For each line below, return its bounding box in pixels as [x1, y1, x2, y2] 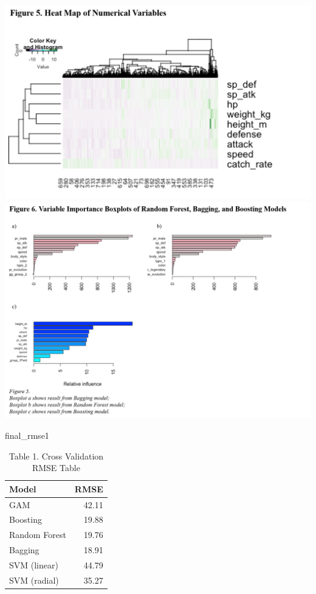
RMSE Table [32, 461, 80, 474]
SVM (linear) [9, 558, 58, 571]
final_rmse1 [5, 428, 49, 441]
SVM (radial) [9, 573, 59, 586]
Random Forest [9, 528, 66, 541]
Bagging [9, 543, 39, 556]
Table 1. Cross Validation [9, 449, 104, 462]
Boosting [9, 513, 42, 526]
